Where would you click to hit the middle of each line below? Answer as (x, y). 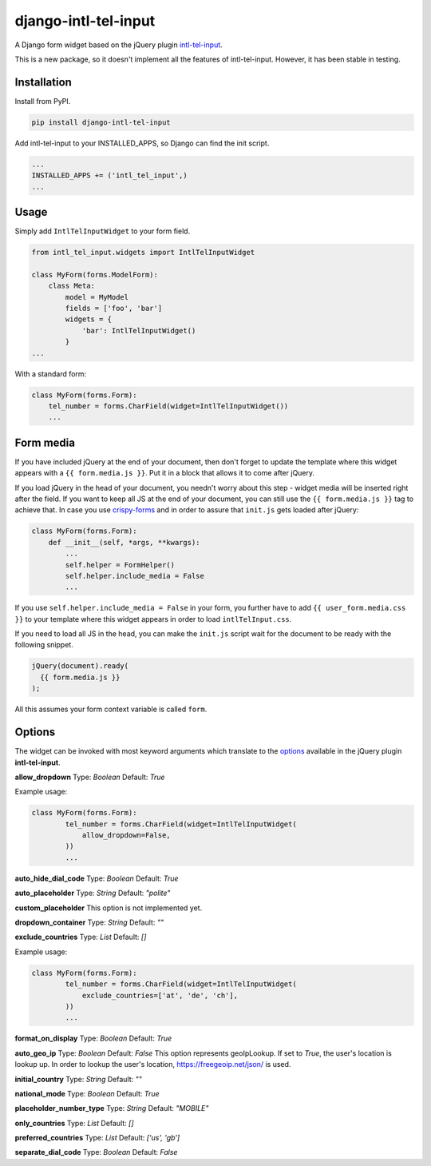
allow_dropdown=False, (126, 836)
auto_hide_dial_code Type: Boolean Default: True (97, 878)
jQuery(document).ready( (80, 666)
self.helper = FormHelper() (120, 565)
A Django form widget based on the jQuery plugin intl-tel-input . (119, 45)
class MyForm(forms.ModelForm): (95, 275)
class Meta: (72, 286)
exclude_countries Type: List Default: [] (81, 937)
